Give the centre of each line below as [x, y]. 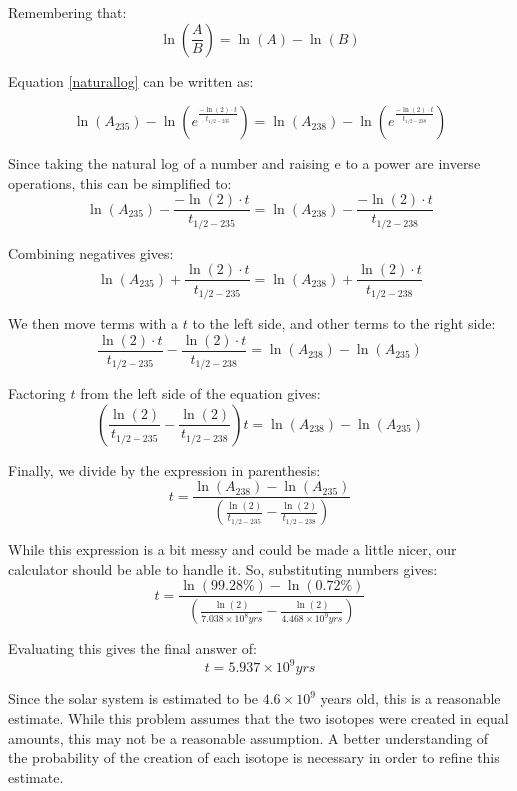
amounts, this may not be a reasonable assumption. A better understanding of [248, 737]
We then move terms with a [93, 323]
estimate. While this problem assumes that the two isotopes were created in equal [258, 717]
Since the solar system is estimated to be [133, 698]
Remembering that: [67, 12]
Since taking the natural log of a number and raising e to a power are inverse [244, 163]
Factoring [37, 393]
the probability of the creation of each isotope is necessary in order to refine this [254, 757]
